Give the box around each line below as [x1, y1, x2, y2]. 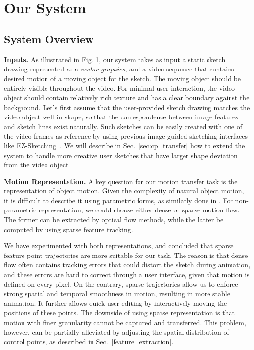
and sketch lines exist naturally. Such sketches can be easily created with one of [4, 121, 243, 131]
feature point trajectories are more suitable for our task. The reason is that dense [4, 250, 248, 260]
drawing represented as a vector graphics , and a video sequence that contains [4, 64, 234, 74]
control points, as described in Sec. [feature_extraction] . [4, 336, 174, 347]
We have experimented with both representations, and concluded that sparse [4, 240, 234, 251]
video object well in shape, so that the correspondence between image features [4, 112, 238, 122]
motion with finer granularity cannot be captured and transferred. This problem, [4, 317, 246, 327]
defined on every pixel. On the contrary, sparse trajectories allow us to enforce [4, 279, 238, 289]
